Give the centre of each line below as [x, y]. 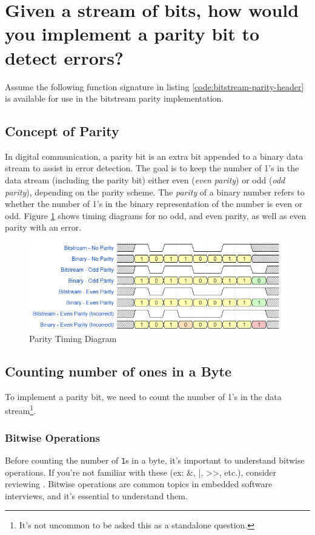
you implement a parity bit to [132, 34]
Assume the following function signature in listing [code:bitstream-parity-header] [154, 86]
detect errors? [65, 57]
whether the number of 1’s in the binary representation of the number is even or [154, 204]
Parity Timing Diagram [73, 338]
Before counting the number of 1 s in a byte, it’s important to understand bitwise [155, 460]
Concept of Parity [62, 131]
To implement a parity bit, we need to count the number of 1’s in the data [143, 396]
